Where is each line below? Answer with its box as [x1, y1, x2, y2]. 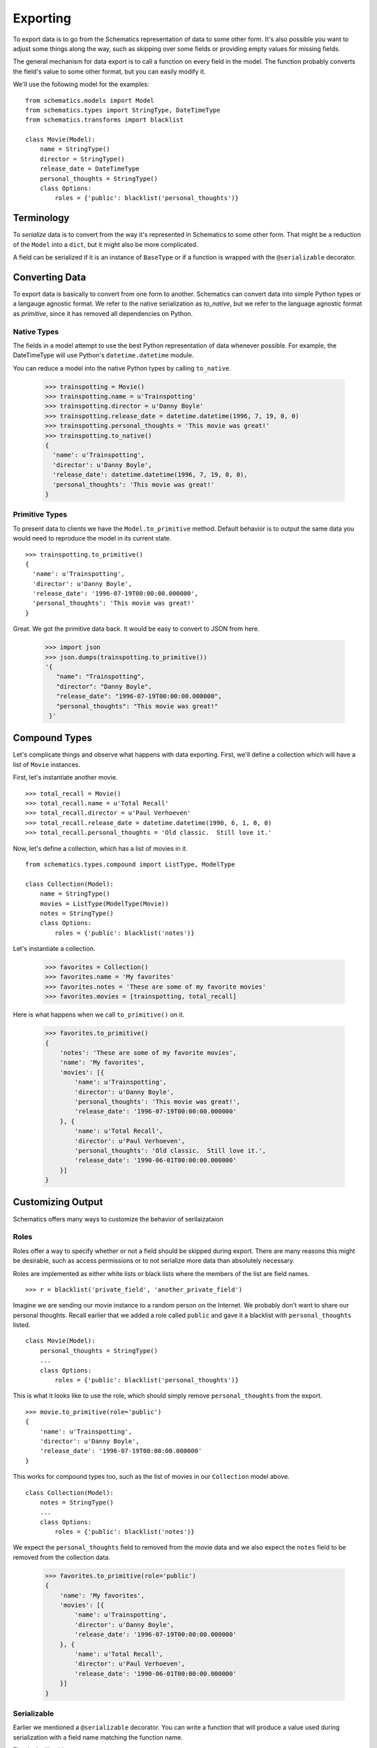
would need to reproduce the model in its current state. [13, 534, 172, 543]
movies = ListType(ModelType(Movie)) [39, 899, 169, 908]
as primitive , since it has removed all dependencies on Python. [13, 309, 193, 317]
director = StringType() [39, 155, 125, 163]
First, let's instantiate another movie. [13, 773, 118, 782]
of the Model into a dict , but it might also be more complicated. [13, 240, 198, 248]
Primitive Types [13, 510, 68, 520]
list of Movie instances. [13, 760, 80, 768]
